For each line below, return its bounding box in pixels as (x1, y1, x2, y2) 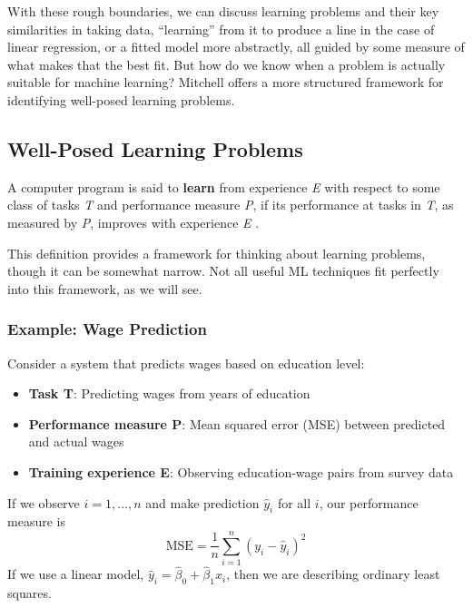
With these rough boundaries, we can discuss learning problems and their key (7, 2, 439, 20)
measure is (7, 512, 65, 531)
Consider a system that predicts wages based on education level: (7, 353, 365, 372)
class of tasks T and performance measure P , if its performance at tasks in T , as (7, 195, 454, 214)
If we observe (7, 493, 80, 512)
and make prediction (145, 493, 260, 512)
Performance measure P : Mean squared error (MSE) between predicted (28, 414, 446, 433)
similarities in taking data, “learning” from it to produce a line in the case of (7, 19, 435, 38)
